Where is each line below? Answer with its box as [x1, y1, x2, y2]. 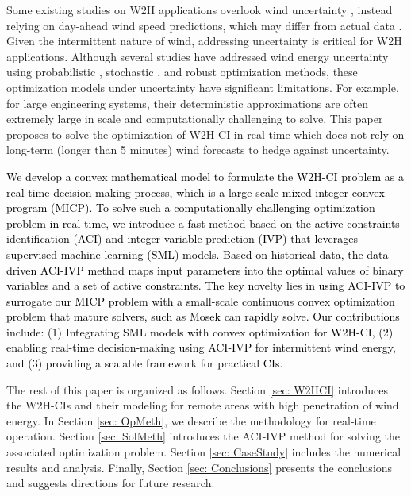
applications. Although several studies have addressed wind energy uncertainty [6, 48, 389, 64]
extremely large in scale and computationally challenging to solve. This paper [6, 110, 383, 127]
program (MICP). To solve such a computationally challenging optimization [6, 199, 375, 216]
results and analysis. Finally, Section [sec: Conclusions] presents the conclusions [6, 459, 393, 475]
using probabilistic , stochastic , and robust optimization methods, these [6, 63, 358, 80]
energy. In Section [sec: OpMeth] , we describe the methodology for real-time [6, 412, 376, 429]
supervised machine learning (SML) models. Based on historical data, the [6, 245, 363, 262]
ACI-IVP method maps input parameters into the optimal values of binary [40, 261, 404, 278]
